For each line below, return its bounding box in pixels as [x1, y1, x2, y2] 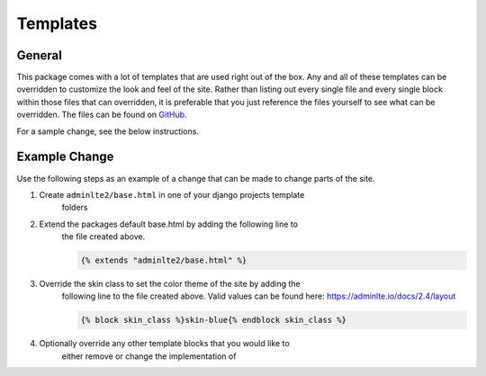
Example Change [16, 149, 114, 165]
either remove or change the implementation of [61, 351, 237, 362]
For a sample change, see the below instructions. [16, 126, 200, 137]
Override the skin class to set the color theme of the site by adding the [39, 279, 301, 290]
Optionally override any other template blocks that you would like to [39, 338, 290, 349]
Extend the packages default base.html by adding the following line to [39, 219, 299, 229]
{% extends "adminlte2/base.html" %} [80, 255, 247, 265]
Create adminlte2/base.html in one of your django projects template [39, 189, 305, 200]
